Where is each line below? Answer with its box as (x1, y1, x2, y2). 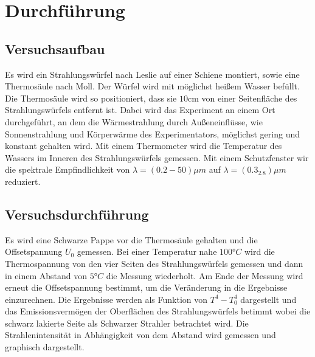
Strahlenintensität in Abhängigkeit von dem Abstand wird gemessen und (5, 328, 276, 341)
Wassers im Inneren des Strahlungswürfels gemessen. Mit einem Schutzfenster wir (5, 151, 309, 164)
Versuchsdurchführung (5, 204, 149, 223)
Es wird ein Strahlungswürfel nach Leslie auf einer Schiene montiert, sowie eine (5, 68, 300, 80)
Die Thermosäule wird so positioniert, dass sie (5, 91, 177, 104)
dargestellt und (240, 293, 297, 305)
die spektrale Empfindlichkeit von (5, 163, 130, 176)
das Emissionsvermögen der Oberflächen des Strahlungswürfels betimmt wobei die (5, 305, 311, 317)
